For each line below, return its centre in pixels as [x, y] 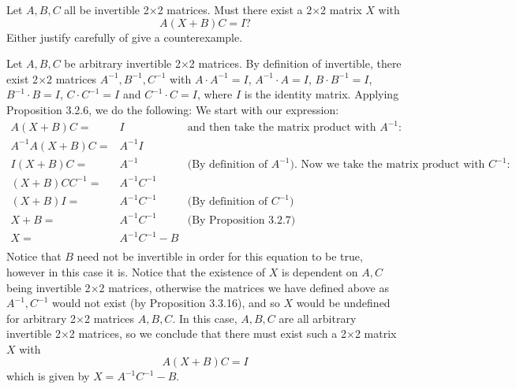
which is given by [48, 376]
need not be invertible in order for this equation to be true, [220, 256]
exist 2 [22, 78]
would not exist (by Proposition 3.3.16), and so [166, 303]
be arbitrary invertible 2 [122, 63]
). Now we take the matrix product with [387, 165]
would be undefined [343, 303]
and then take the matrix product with [282, 128]
